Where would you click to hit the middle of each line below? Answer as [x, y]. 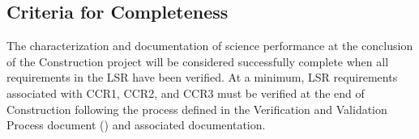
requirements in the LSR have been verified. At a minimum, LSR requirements [202, 77]
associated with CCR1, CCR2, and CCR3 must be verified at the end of [186, 93]
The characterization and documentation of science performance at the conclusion [210, 46]
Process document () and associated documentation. [136, 125]
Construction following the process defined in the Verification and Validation [197, 109]
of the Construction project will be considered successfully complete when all [198, 61]
